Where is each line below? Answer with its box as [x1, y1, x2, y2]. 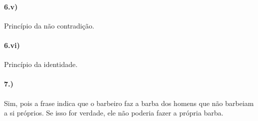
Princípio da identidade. [4, 59, 77, 69]
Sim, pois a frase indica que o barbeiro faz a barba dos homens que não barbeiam [4, 97, 254, 108]
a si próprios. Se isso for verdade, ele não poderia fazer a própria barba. [4, 107, 223, 118]
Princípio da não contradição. [4, 20, 94, 30]
